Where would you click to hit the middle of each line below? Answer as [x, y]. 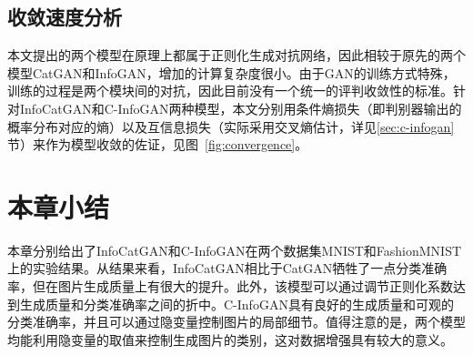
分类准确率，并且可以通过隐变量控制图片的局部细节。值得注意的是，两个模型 [236, 322]
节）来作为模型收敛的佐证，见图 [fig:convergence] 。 [158, 144]
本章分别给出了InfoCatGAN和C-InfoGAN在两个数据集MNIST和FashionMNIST [235, 250]
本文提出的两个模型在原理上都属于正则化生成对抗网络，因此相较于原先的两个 [236, 55]
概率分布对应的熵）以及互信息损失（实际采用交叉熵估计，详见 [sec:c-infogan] [231, 126]
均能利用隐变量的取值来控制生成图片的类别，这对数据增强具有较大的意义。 [230, 339]
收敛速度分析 [65, 17]
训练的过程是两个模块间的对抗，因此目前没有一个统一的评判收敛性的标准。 [230, 91]
